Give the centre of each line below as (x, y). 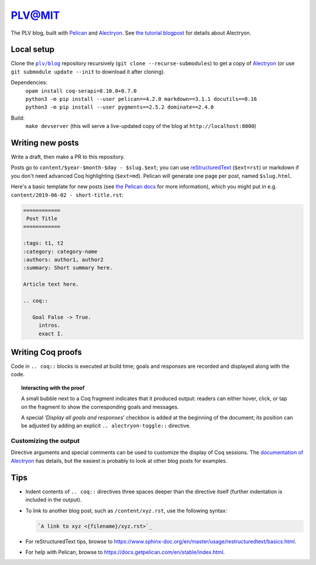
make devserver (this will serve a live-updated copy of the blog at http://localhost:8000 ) (141, 126)
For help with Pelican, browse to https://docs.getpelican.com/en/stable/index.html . (125, 552)
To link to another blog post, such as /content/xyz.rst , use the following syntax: (126, 510)
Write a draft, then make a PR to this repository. (68, 157)
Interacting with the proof (53, 388)
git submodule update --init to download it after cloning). (88, 72)
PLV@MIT (35, 15)
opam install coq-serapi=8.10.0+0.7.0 (81, 91)
